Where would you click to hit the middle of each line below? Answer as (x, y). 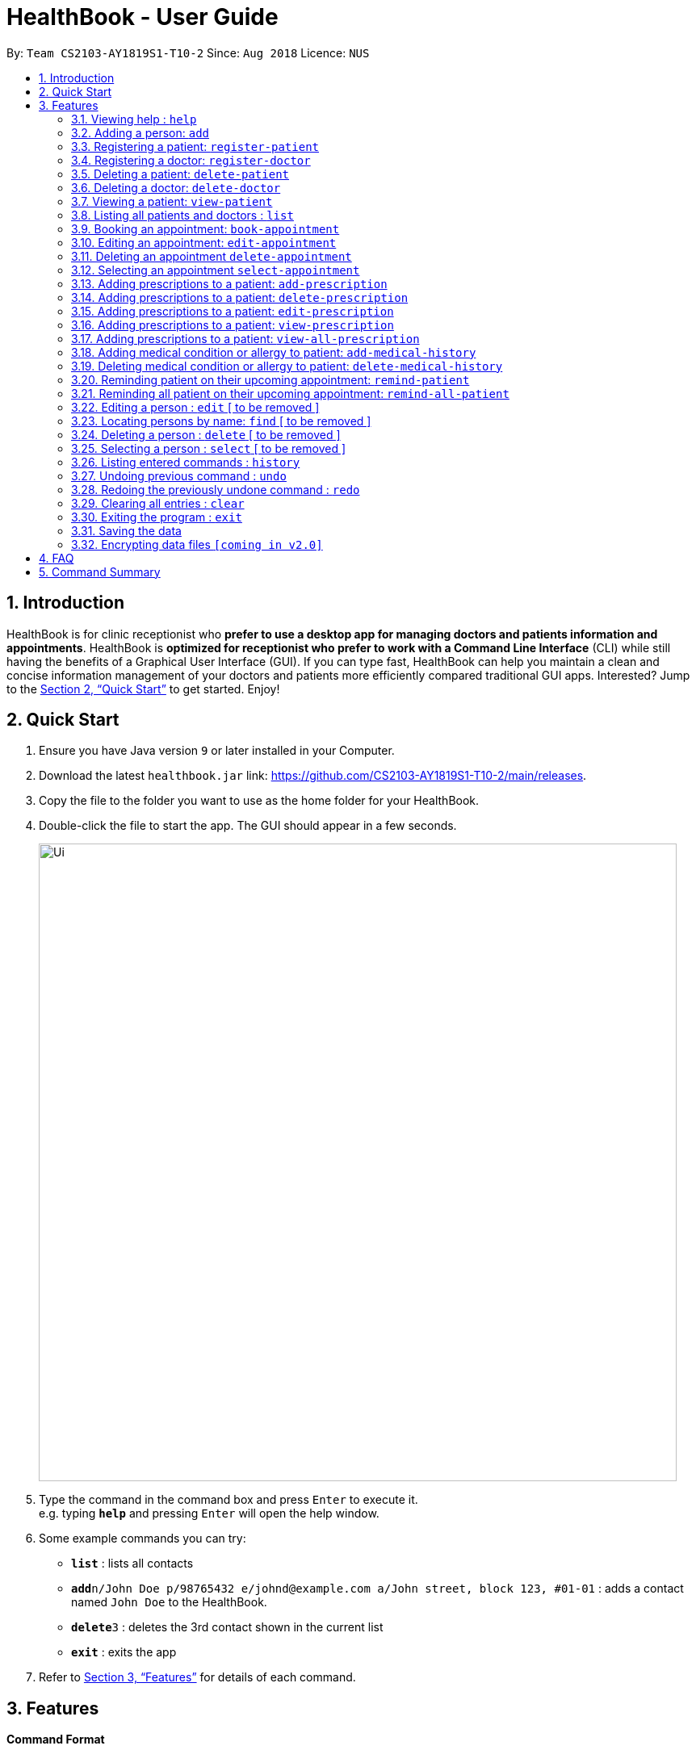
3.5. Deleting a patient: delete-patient (180, 174)
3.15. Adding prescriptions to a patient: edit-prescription (233, 311)
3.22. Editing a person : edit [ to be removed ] (195, 407)
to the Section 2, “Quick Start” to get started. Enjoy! (143, 689)
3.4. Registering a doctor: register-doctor (191, 160)
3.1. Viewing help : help (134, 119)
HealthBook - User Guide (143, 17)
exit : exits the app (124, 1652)
